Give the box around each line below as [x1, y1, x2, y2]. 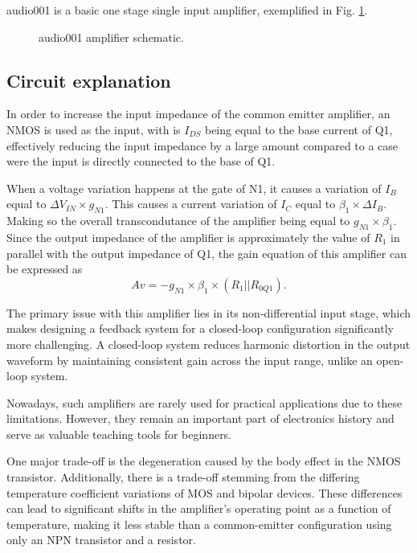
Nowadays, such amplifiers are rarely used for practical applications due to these [6, 394, 403, 411]
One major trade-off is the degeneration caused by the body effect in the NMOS [6, 453, 401, 469]
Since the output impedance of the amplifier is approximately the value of [6, 228, 370, 245]
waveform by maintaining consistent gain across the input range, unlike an [6, 351, 373, 368]
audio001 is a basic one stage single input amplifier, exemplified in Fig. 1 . [6, 2, 368, 18]
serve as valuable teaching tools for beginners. [6, 425, 232, 442]
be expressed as [6, 260, 83, 277]
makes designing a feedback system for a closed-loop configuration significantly [6, 320, 394, 337]
